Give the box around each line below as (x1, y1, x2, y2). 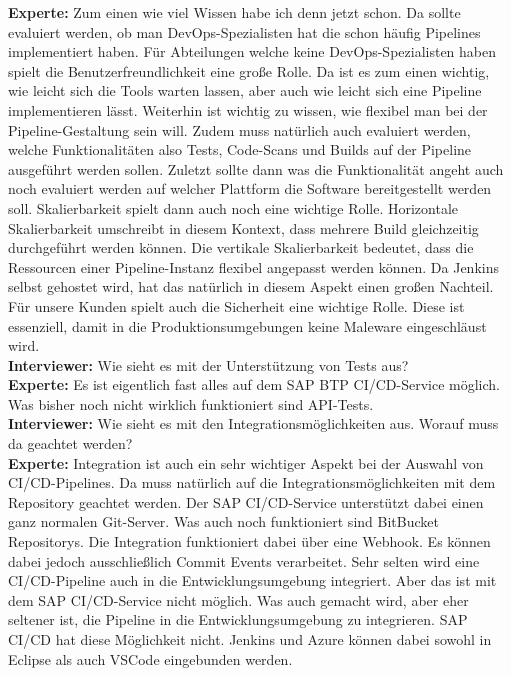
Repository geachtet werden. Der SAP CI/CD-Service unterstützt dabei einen (8, 491, 484, 512)
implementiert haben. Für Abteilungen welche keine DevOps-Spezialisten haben (8, 41, 497, 62)
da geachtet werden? (8, 433, 133, 454)
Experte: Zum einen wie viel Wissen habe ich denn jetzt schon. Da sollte (8, 2, 461, 22)
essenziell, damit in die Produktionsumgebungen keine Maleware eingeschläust (8, 315, 487, 336)
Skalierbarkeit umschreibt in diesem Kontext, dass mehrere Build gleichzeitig (8, 217, 479, 238)
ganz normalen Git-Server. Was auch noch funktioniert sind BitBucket (8, 511, 439, 532)
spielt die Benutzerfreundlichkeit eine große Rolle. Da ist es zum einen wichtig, (8, 60, 490, 81)
